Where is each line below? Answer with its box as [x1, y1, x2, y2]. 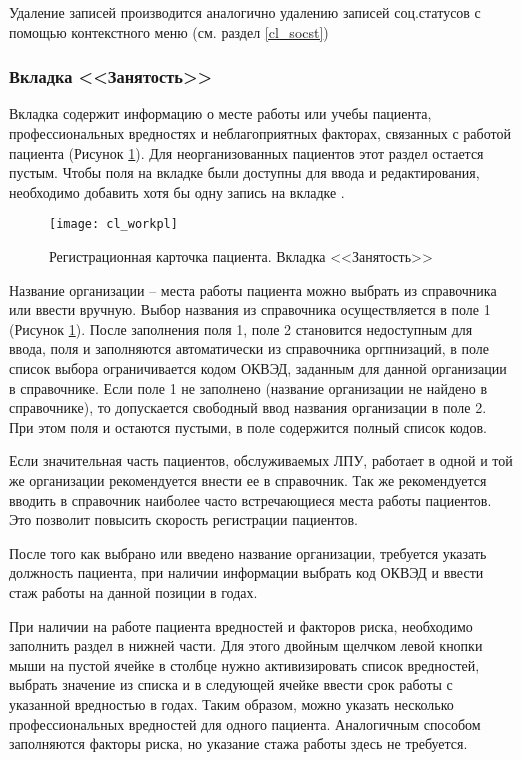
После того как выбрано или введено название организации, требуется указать [9, 542, 487, 563]
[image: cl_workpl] [49, 217, 178, 232]
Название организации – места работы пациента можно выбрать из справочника [9, 279, 497, 300]
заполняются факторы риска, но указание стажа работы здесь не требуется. [9, 733, 468, 754]
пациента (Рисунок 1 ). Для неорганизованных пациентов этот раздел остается [9, 142, 484, 163]
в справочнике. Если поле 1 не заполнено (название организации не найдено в [9, 377, 488, 398]
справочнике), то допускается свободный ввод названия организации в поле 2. [9, 397, 487, 418]
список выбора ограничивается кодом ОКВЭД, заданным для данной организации [9, 358, 507, 378]
